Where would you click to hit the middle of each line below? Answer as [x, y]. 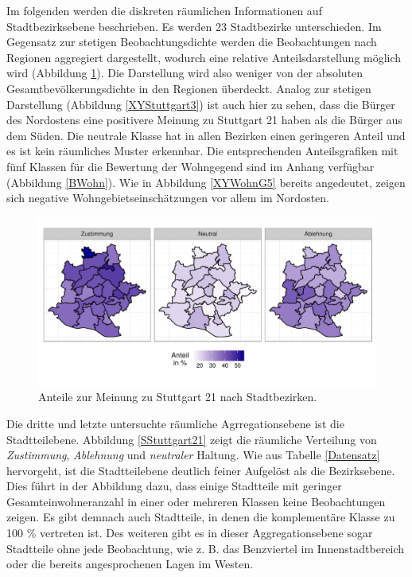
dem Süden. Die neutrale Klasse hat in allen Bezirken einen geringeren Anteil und [206, 135]
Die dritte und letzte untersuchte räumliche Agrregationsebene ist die [175, 423]
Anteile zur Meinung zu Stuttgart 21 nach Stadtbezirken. [178, 397]
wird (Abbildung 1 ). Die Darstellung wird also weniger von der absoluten [185, 73]
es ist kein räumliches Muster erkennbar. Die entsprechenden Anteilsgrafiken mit [202, 151]
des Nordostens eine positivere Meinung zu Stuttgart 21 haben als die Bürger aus [204, 120]
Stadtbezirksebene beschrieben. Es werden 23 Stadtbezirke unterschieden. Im [194, 26]
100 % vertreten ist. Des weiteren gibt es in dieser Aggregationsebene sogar [190, 533]
